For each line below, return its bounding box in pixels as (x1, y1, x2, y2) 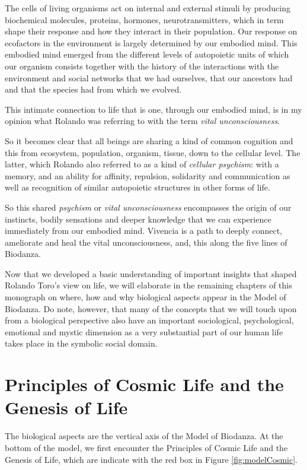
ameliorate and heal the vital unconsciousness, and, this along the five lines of (5, 236, 287, 248)
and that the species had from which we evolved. (5, 83, 182, 96)
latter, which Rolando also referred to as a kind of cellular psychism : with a (5, 158, 279, 170)
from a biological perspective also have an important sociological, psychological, (5, 314, 294, 326)
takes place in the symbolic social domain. (5, 337, 158, 350)
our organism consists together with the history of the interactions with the (5, 59, 279, 72)
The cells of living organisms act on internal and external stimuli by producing (5, 2, 290, 14)
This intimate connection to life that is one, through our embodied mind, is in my (5, 103, 302, 115)
